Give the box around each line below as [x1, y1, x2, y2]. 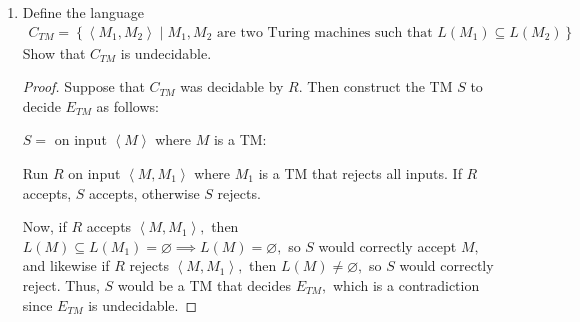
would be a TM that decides [117, 274, 291, 295]
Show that [22, 42, 86, 63]
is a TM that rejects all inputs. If [258, 163, 462, 183]
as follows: [96, 95, 159, 116]
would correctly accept [318, 235, 457, 256]
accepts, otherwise [89, 182, 200, 203]
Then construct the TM [307, 76, 453, 97]
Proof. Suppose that [22, 76, 145, 97]
